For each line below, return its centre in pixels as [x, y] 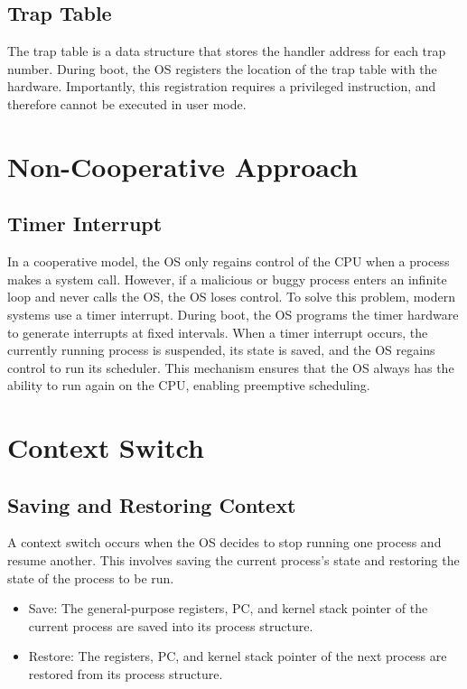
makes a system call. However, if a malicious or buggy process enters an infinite [227, 279]
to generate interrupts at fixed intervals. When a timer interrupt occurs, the [218, 332]
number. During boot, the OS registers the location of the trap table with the [222, 68]
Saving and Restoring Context [152, 504]
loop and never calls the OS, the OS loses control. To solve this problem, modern [231, 297]
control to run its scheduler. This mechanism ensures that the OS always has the [231, 367]
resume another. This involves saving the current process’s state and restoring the [233, 560]
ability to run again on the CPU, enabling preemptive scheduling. [189, 385]
